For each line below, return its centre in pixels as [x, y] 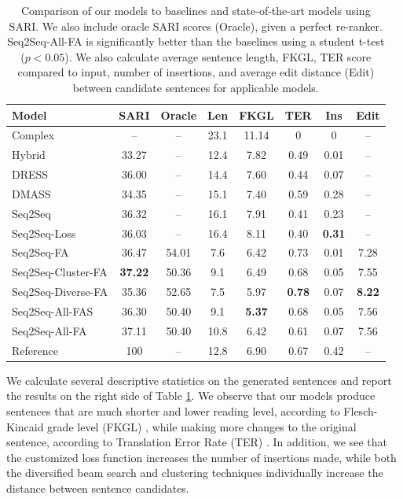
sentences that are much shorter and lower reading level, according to [173, 410]
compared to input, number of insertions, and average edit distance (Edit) [196, 72]
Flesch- [361, 410]
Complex [33, 135]
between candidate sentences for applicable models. [196, 87]
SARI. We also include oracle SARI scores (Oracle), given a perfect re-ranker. [196, 26]
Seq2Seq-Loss [44, 233]
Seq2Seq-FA [40, 252]
